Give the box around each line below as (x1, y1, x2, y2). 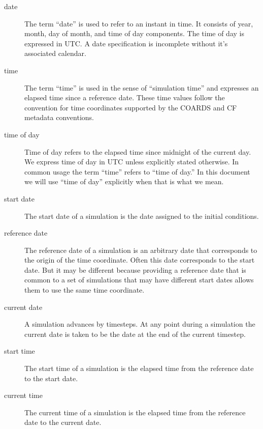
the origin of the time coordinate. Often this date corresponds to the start (24, 254, 255, 265)
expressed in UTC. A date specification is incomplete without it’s (24, 38, 228, 48)
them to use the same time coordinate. (24, 284, 145, 295)
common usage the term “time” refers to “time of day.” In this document (24, 166, 250, 177)
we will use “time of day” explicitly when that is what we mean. (24, 176, 224, 187)
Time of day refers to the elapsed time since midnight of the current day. (24, 146, 251, 157)
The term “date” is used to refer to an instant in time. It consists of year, (24, 18, 253, 28)
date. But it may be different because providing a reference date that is (24, 264, 246, 275)
